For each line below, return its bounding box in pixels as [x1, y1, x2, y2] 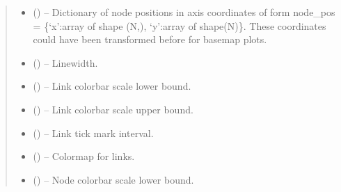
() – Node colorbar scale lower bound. [33, 172, 194, 186]
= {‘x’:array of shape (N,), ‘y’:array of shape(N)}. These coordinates [33, 18, 326, 33]
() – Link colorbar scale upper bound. [33, 102, 193, 116]
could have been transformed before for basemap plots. [33, 32, 267, 47]
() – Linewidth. [33, 55, 98, 70]
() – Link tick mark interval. [33, 125, 154, 140]
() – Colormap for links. [33, 149, 135, 163]
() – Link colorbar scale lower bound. [33, 79, 191, 93]
